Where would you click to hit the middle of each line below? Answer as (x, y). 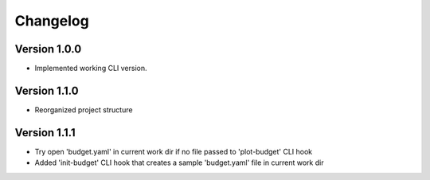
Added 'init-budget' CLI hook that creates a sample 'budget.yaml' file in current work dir (179, 162)
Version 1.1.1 (45, 133)
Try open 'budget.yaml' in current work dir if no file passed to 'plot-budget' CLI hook (174, 151)
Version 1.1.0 (47, 90)
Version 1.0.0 (48, 49)
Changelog (52, 21)
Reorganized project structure (84, 110)
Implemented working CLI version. (91, 68)
